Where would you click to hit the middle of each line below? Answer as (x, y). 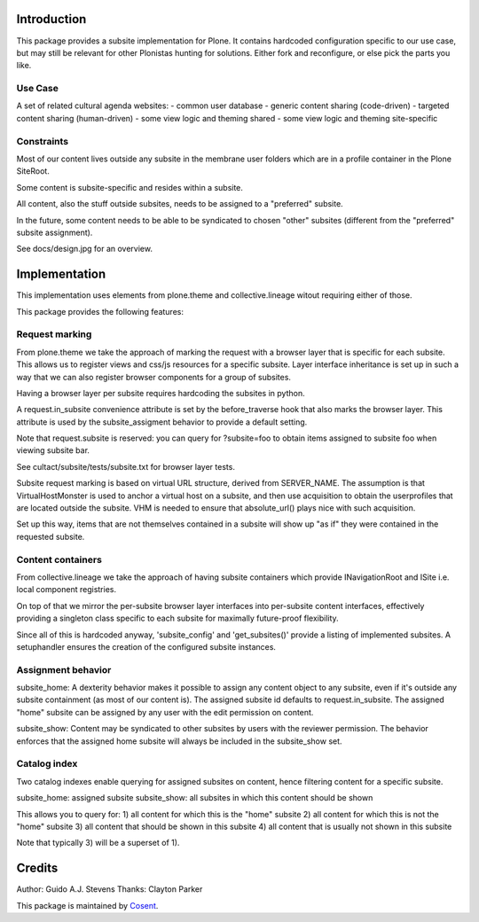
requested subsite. (51, 536)
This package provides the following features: (100, 311)
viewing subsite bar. (53, 450)
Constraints (43, 141)
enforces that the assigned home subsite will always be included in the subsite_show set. (179, 741)
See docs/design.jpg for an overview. (84, 249)
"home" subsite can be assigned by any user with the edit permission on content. (165, 712)
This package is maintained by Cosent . (87, 905)
